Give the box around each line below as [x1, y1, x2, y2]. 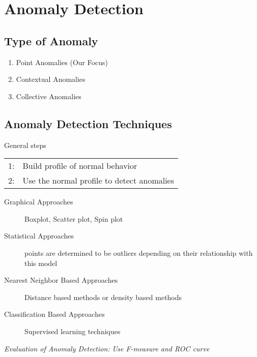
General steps [4, 139, 46, 150]
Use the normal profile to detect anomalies [22, 174, 175, 187]
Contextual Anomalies [16, 74, 85, 84]
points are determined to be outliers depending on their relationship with [24, 247, 253, 258]
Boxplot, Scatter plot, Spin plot [24, 213, 123, 224]
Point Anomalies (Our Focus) [16, 56, 108, 67]
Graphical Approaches [4, 196, 73, 207]
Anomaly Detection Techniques [4, 115, 172, 131]
